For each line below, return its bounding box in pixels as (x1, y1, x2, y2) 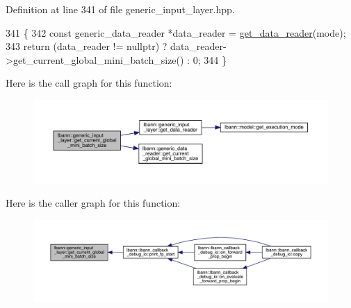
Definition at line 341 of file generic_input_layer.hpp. (6, 2, 235, 16)
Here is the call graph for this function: (6, 76, 172, 90)
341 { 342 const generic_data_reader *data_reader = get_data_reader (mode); (6, 25, 346, 40)
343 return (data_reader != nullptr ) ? (6, 39, 168, 53)
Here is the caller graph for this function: (6, 196, 181, 210)
